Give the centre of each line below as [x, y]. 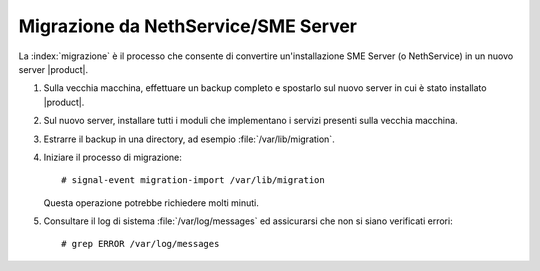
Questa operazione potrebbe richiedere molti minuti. [151, 202]
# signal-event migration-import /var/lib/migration [193, 180]
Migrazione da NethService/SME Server [188, 26]
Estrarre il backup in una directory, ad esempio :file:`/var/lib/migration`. [189, 139]
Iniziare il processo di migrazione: [112, 157]
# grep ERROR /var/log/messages [140, 244]
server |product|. [53, 69]
